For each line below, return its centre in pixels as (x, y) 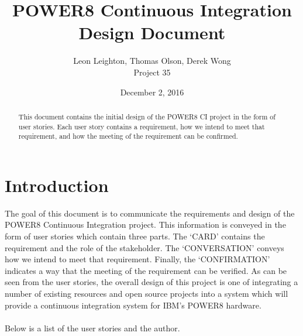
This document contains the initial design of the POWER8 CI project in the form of (147, 116)
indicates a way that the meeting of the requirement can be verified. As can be (146, 270)
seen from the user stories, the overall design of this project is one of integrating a (151, 282)
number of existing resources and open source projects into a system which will (147, 293)
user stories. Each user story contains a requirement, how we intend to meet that (142, 126)
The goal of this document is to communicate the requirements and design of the (150, 213)
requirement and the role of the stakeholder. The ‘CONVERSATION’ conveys (144, 247)
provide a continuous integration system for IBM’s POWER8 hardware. (133, 305)
